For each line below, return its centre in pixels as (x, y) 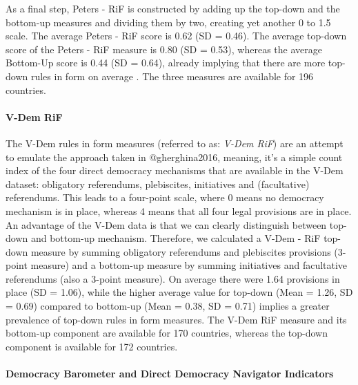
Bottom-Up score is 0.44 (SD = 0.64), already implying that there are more (166, 63)
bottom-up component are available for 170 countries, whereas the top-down (167, 333)
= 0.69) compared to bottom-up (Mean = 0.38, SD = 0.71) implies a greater (168, 306)
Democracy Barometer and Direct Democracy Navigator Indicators (170, 374)
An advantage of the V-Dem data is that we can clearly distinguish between (166, 224)
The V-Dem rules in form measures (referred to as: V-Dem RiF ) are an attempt (175, 143)
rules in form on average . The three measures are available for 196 (172, 76)
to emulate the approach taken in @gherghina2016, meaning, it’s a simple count (174, 157)
